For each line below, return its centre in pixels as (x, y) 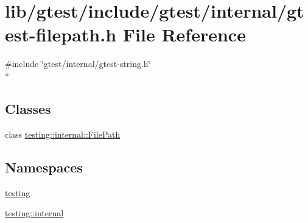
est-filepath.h (61, 34)
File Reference (184, 34)
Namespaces (44, 167)
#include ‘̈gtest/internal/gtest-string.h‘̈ (78, 64)
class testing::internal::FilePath (63, 134)
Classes (28, 108)
